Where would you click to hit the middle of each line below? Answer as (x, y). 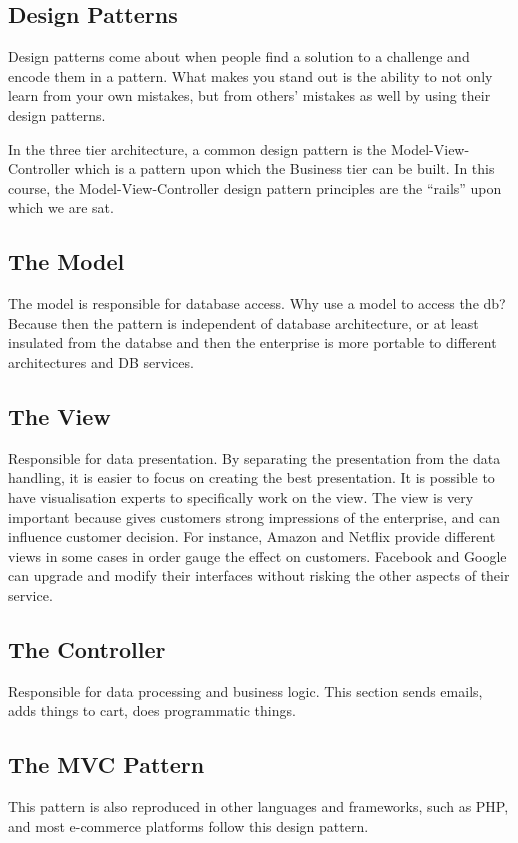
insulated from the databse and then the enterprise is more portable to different (252, 342)
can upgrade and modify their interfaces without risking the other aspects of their (259, 575)
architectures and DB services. (101, 361)
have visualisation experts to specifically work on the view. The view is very (241, 496)
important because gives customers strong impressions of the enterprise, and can (254, 516)
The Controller (87, 648)
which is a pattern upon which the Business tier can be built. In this (284, 168)
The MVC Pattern (106, 764)
